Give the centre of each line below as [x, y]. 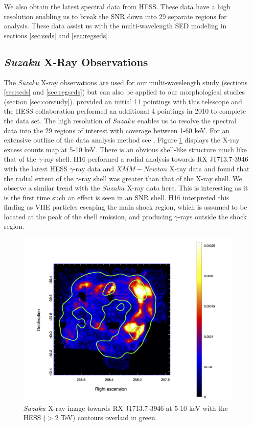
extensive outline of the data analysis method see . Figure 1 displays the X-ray [122, 140]
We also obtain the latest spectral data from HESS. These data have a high [117, 6]
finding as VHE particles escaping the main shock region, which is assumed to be [126, 207]
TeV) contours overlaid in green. [109, 417]
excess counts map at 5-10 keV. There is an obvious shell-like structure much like [126, 149]
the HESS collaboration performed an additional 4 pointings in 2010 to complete [125, 111]
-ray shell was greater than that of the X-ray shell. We [161, 178]
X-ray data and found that [209, 168]
